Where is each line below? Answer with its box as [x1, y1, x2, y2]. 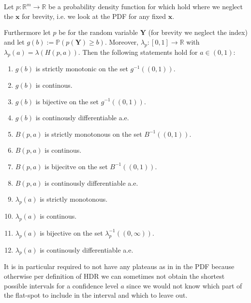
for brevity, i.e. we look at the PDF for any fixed [22, 11, 166, 21]
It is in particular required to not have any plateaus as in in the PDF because [4, 261, 235, 271]
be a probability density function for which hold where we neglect [48, 1, 243, 11]
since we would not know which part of [126, 280, 242, 290]
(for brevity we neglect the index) [148, 27, 248, 37]
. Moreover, [104, 36, 139, 47]
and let [4, 36, 25, 47]
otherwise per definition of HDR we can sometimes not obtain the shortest [4, 271, 225, 281]
